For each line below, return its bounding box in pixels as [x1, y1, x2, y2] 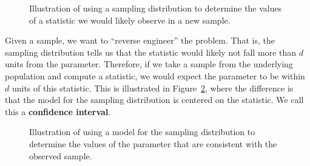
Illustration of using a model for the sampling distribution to [29, 125, 255, 138]
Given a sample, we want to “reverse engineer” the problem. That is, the [5, 34, 275, 47]
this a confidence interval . [5, 105, 111, 118]
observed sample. [29, 149, 92, 162]
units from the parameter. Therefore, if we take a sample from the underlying [5, 58, 293, 70]
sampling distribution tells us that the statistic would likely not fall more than [5, 45, 297, 58]
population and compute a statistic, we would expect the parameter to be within [5, 69, 305, 82]
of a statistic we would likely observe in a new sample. [29, 13, 231, 26]
